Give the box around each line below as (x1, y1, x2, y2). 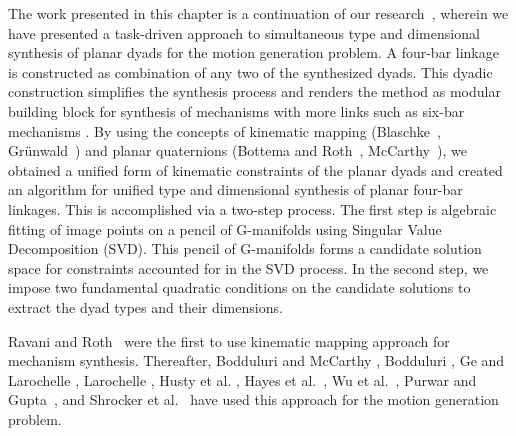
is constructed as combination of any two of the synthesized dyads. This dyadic (8, 61, 493, 82)
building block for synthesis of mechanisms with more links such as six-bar (8, 100, 465, 121)
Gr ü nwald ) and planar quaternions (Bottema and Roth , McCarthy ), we (8, 140, 467, 161)
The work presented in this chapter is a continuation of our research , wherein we (8, 3, 509, 23)
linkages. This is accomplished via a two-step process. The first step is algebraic (8, 198, 497, 219)
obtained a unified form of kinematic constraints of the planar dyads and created (8, 159, 503, 180)
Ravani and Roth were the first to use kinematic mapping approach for (8, 330, 450, 351)
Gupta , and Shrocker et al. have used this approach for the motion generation (8, 389, 499, 410)
